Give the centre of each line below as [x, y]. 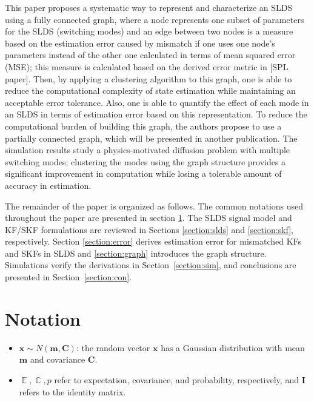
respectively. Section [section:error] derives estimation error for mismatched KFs [153, 241]
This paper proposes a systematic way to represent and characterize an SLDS [149, 7]
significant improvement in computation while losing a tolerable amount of [143, 173]
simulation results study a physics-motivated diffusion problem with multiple [148, 150]
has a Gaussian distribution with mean [233, 347]
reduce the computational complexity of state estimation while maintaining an [150, 91]
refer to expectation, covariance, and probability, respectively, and [176, 379]
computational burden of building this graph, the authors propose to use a [143, 126]
